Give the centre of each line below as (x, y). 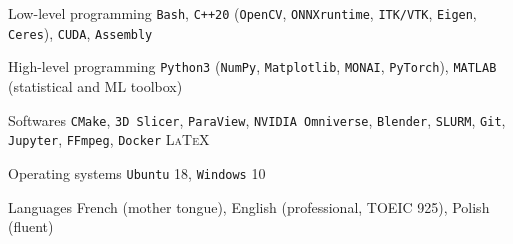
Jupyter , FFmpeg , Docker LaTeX (109, 139)
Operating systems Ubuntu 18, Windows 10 (137, 172)
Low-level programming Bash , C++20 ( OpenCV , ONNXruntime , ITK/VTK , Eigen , (242, 13)
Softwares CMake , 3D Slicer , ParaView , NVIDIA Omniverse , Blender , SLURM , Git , (257, 119)
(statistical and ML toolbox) (95, 85)
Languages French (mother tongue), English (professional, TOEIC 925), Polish (249, 206)
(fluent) (31, 226)
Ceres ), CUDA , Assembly (80, 32)
